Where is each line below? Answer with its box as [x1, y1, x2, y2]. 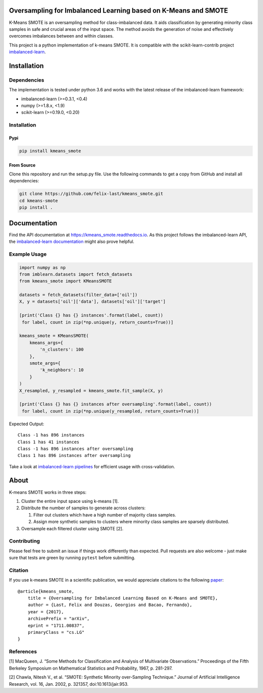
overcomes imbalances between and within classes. [9, 33, 114, 39]
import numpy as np [19, 264, 66, 270]
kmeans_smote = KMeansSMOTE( [19, 333, 89, 339]
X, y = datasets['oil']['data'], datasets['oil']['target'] [19, 299, 166, 304]
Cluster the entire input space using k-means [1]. [21, 498, 119, 504]
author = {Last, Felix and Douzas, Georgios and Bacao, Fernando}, [27, 602, 192, 608]
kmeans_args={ [29, 340, 63, 346]
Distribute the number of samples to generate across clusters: [21, 505, 146, 511]
